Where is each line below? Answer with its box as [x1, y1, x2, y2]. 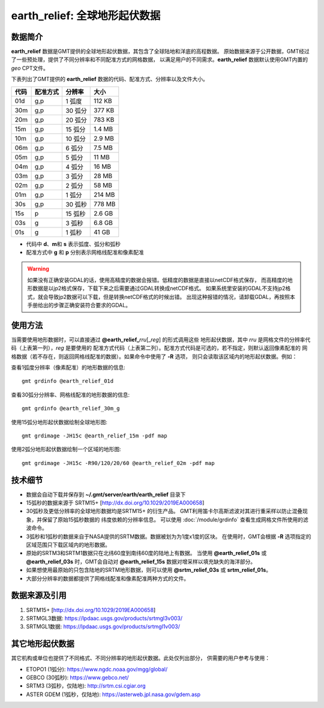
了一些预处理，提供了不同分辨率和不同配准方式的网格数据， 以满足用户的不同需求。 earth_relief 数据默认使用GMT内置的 [11, 56, 308, 63]
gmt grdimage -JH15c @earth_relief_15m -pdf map [22, 433, 167, 439]
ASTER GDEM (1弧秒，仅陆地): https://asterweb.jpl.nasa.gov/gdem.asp [26, 691, 201, 698]
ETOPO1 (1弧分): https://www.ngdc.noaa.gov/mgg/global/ [26, 665, 168, 673]
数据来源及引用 [11, 590, 67, 601]
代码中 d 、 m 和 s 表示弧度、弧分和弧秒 [26, 240, 121, 247]
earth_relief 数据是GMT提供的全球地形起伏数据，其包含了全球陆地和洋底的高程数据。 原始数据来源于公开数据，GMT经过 [11, 48, 310, 55]
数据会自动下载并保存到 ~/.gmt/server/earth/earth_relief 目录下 [26, 491, 186, 498]
